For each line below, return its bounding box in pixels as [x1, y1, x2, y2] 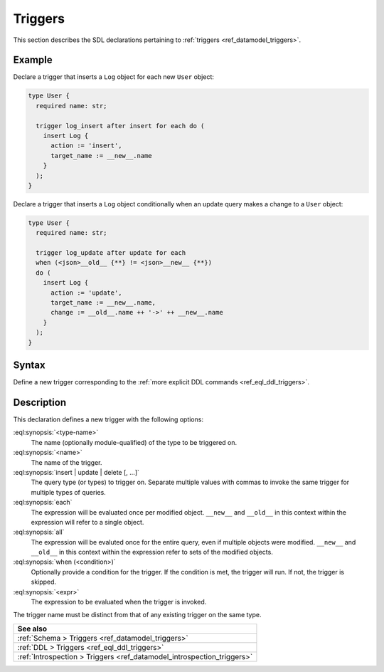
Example [13, 54, 53, 66]
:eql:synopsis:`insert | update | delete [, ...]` [13, 468, 140, 476]
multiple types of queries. [31, 488, 106, 496]
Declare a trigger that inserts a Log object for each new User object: [13, 73, 215, 81]
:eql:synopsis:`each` [13, 498, 73, 507]
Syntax [13, 359, 46, 372]
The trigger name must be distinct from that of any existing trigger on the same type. [13, 611, 262, 619]
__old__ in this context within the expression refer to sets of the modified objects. [31, 548, 273, 557]
